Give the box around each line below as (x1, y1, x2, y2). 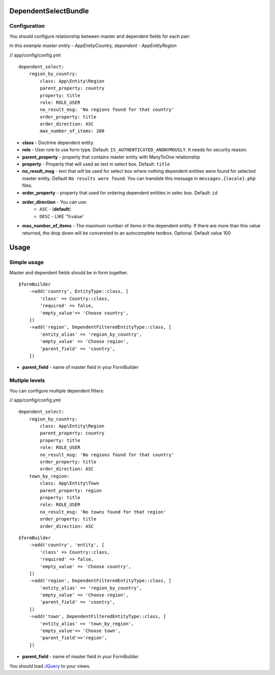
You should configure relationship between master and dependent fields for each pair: (9, 33, 190, 39)
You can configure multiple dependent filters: (9, 387, 104, 393)
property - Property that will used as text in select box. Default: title (22, 161, 170, 167)
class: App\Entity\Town (40, 480, 99, 486)
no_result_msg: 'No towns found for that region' (40, 509, 167, 515)
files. (22, 182, 33, 189)
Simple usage (9, 259, 44, 266)
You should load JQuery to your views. (9, 663, 91, 669)
